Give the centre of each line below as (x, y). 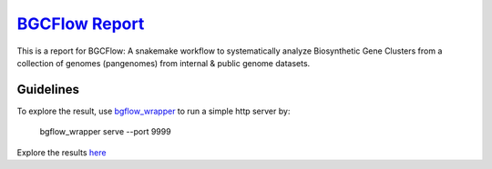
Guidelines (48, 89)
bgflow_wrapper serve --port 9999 (106, 132)
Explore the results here (61, 152)
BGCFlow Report (81, 24)
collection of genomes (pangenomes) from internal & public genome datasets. (164, 63)
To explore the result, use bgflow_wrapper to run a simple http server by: (154, 111)
